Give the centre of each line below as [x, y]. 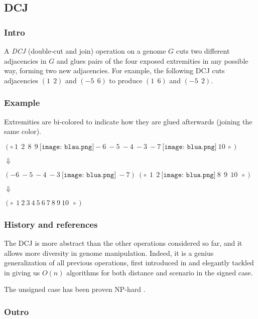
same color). [23, 131]
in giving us [22, 272]
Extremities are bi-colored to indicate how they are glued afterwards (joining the [128, 121]
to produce [126, 80]
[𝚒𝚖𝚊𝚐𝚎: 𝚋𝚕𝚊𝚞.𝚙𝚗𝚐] [67, 147]
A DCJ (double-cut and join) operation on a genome [85, 51]
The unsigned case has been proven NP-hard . [75, 289]
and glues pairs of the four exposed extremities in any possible [152, 60]
